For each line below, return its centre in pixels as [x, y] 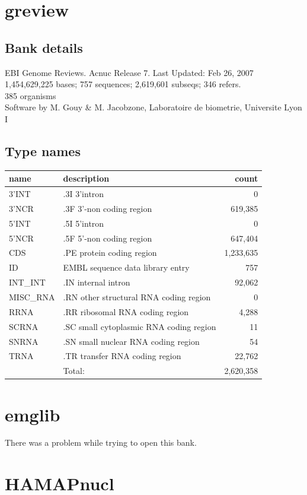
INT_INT [27, 282]
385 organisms [31, 95]
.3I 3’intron [84, 194]
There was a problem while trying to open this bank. [101, 442]
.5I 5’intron [84, 223]
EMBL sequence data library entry [126, 267]
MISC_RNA [32, 297]
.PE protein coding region [110, 253]
